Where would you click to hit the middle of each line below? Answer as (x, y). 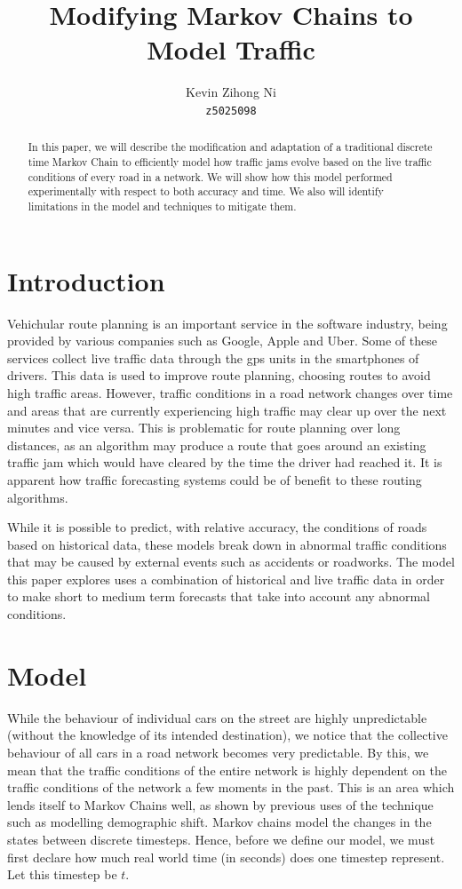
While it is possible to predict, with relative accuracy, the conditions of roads (217, 527)
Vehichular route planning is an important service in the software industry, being (227, 323)
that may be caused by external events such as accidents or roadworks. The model (231, 562)
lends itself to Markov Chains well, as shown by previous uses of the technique (220, 804)
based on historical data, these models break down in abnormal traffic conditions (227, 544)
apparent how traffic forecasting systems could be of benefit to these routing (215, 479)
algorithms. (38, 497)
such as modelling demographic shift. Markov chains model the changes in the (219, 822)
